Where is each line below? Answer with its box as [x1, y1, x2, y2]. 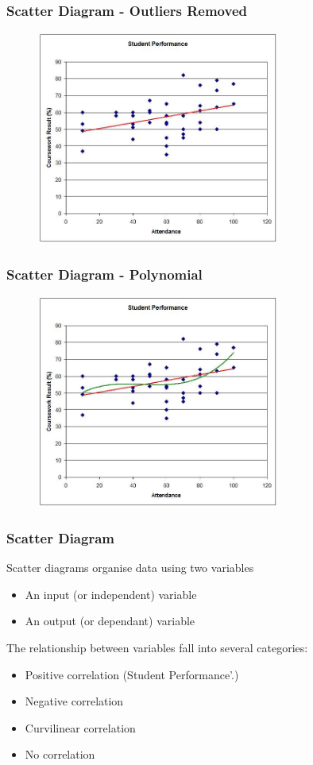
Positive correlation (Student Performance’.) [25, 666, 239, 682]
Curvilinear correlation [25, 719, 136, 736]
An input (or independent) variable [25, 585, 197, 602]
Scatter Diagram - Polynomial [6, 264, 203, 284]
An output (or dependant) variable [25, 612, 195, 629]
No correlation [25, 746, 95, 763]
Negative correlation [25, 693, 124, 709]
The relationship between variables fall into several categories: [6, 639, 308, 656]
